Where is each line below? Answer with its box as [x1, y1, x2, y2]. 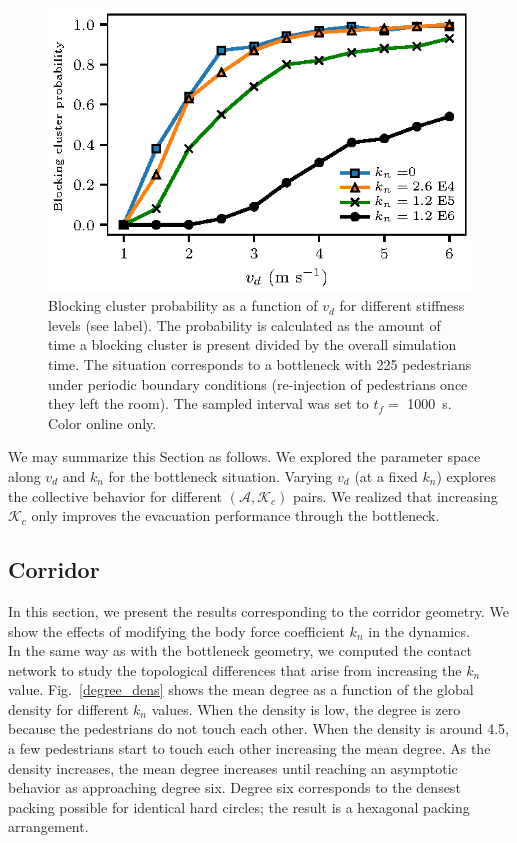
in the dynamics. [368, 620, 470, 641]
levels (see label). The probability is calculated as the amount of [48, 314, 441, 335]
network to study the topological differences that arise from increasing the [8, 659, 462, 680]
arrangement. [8, 816, 89, 837]
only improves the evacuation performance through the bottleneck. [31, 505, 440, 526]
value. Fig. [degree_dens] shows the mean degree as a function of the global [8, 679, 474, 700]
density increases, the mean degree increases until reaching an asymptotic [8, 757, 458, 778]
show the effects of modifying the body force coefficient [8, 620, 345, 641]
